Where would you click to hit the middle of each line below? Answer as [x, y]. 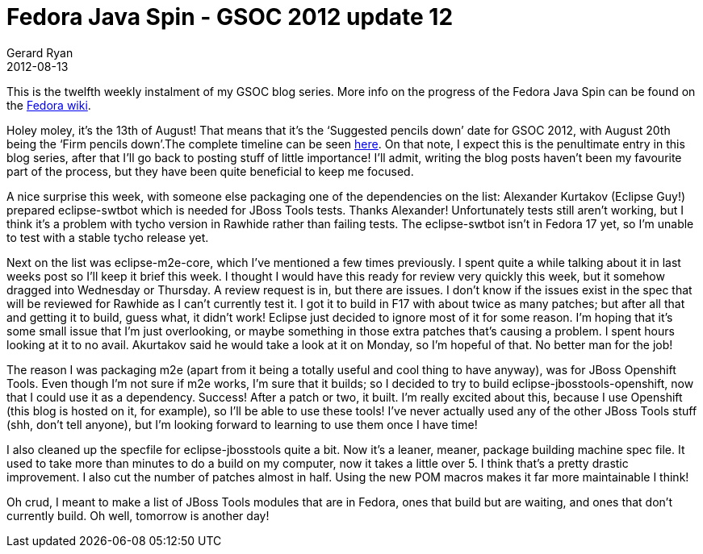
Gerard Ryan [40, 52]
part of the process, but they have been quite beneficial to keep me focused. [210, 171]
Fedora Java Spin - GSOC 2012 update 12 [230, 17]
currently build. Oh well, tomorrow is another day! [138, 515]
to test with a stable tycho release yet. [108, 237]
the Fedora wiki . [49, 105]
